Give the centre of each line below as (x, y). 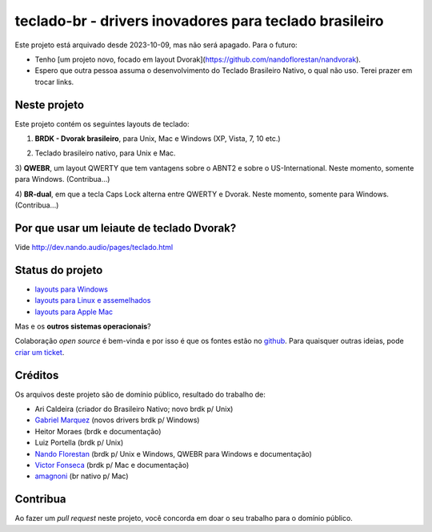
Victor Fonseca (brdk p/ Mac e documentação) (112, 465)
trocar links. (54, 82)
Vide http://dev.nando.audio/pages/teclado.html (94, 247)
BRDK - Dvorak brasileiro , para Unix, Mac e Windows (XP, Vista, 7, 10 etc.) (158, 139)
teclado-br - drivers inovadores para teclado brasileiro (199, 21)
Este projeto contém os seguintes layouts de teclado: (102, 123)
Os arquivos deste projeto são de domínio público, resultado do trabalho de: (140, 394)
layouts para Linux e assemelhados (93, 300)
